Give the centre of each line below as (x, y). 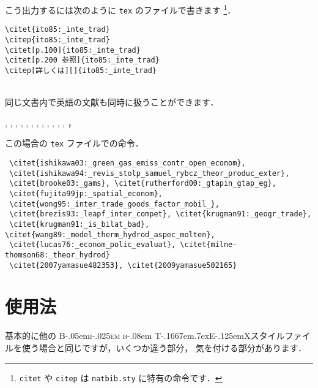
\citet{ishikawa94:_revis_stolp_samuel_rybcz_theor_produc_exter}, (150, 173)
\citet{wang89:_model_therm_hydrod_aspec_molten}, (110, 234)
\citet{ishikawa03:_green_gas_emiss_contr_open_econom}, (128, 163)
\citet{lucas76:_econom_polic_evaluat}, (93, 245)
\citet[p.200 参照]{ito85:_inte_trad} (82, 60)
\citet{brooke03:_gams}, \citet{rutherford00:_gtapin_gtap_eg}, (143, 184)
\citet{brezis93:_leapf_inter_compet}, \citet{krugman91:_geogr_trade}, (161, 214)
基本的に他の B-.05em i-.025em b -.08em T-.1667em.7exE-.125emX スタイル (145, 336)
